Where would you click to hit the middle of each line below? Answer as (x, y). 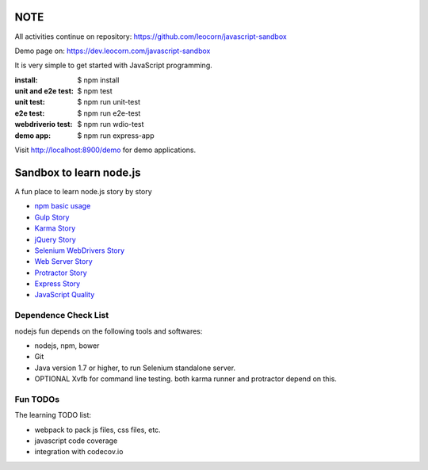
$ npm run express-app (116, 136)
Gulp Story (52, 217)
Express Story (57, 284)
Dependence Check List (62, 315)
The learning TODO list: (53, 415)
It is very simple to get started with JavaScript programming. (114, 65)
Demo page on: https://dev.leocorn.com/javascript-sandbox (113, 51)
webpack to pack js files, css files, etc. (98, 430)
